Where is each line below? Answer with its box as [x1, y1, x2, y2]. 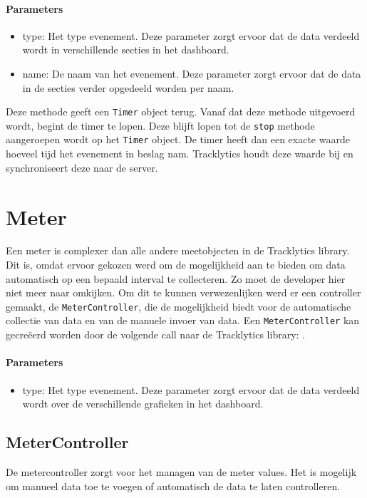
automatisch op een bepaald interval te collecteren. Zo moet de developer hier [6, 271, 346, 286]
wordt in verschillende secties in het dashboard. [22, 42, 229, 57]
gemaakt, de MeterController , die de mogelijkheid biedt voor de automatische [6, 299, 351, 313]
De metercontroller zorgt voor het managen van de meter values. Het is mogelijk [6, 464, 357, 479]
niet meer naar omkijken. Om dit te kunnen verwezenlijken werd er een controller [6, 285, 361, 300]
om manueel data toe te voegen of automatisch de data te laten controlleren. [6, 478, 341, 493]
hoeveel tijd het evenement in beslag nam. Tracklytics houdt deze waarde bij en [6, 146, 353, 161]
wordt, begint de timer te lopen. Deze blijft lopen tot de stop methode [6, 118, 315, 133]
